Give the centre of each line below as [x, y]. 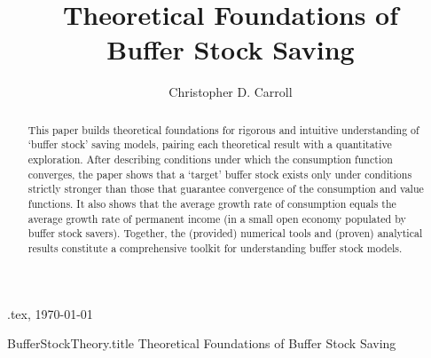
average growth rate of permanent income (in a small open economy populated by [217, 218]
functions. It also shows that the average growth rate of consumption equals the [212, 203]
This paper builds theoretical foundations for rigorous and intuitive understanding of [223, 129]
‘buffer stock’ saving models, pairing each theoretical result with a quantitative [210, 144]
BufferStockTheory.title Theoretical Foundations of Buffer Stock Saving [202, 343]
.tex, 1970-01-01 [50, 313]
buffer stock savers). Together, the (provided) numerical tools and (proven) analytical [225, 233]
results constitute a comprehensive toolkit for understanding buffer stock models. [215, 247]
